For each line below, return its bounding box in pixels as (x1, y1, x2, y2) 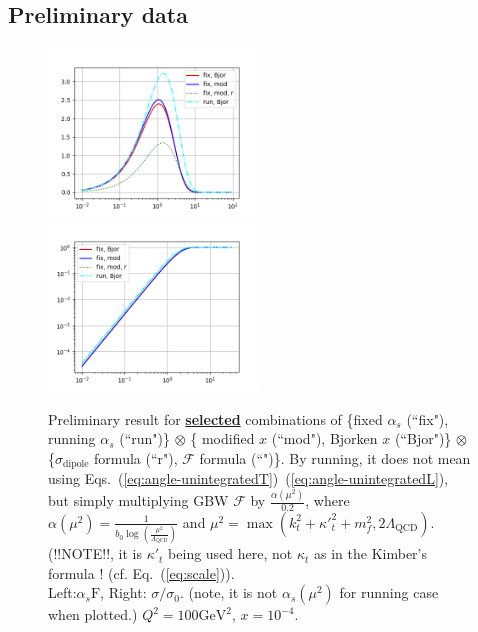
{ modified (190, 428, 255, 449)
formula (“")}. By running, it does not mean (199, 447, 471, 468)
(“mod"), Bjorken (271, 428, 378, 449)
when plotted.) (48, 604, 138, 625)
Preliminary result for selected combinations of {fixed (48, 408, 383, 429)
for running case (339, 582, 439, 603)
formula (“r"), (94, 447, 178, 468)
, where (305, 490, 350, 511)
